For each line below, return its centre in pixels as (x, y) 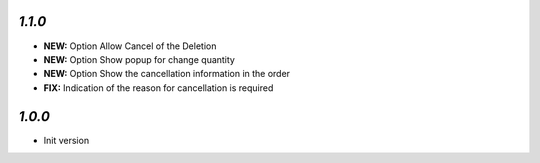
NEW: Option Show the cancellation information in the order (166, 74)
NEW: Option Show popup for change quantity (139, 59)
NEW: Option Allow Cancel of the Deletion (130, 46)
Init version (66, 140)
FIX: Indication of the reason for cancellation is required (158, 87)
